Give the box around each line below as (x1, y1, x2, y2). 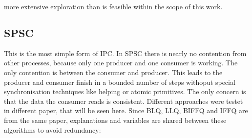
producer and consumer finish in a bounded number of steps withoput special (4, 77, 235, 87)
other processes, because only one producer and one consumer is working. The (4, 58, 238, 68)
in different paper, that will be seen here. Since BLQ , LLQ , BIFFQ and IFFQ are (4, 105, 248, 116)
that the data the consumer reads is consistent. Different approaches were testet (4, 96, 243, 106)
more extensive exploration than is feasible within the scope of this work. (4, 1, 223, 11)
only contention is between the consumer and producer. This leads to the (4, 67, 223, 77)
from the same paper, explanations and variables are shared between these (4, 115, 227, 125)
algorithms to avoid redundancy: (4, 124, 101, 135)
